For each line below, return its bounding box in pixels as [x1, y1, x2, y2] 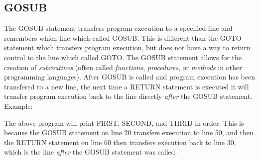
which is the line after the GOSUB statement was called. [4, 147, 177, 157]
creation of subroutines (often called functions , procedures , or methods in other [4, 62, 242, 72]
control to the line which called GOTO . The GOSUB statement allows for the [4, 52, 242, 62]
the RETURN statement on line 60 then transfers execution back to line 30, [4, 137, 236, 147]
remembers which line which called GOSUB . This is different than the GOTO [4, 32, 242, 43]
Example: [4, 100, 33, 111]
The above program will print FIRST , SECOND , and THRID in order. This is [4, 117, 244, 128]
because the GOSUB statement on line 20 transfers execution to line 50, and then [4, 127, 254, 138]
